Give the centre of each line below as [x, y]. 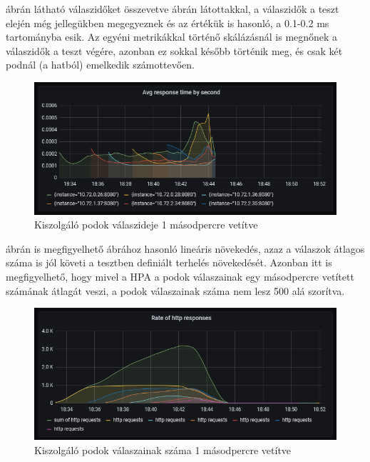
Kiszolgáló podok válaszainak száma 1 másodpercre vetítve [163, 450]
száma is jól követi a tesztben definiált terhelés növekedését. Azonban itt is [169, 262]
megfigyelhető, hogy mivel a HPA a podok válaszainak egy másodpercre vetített [180, 276]
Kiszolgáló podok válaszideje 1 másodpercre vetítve [146, 225]
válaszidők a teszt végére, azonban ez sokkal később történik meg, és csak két [174, 50]
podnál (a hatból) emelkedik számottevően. [100, 65]
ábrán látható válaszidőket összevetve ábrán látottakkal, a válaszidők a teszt [173, 9]
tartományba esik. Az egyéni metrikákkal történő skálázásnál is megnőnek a [172, 37]
